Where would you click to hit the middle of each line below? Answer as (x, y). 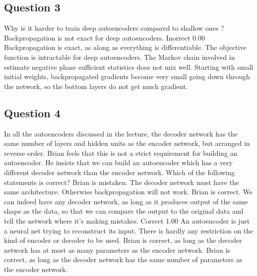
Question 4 (32, 113)
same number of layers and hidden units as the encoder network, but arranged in (127, 143)
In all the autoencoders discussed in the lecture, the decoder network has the (121, 133)
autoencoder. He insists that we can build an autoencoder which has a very (118, 162)
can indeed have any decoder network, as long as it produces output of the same (126, 201)
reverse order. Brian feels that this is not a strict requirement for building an (121, 153)
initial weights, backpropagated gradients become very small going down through (127, 76)
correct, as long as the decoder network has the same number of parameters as (123, 259)
